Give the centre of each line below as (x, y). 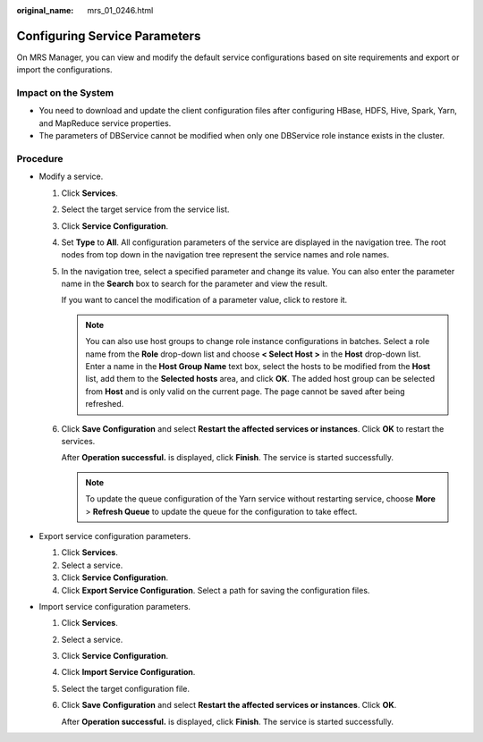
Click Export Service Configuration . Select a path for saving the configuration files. (216, 590)
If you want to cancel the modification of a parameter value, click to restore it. (204, 300)
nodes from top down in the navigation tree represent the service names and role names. (225, 255)
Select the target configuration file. (125, 688)
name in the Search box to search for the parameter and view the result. (195, 284)
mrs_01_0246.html (120, 10)
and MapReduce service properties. (105, 123)
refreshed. (105, 404)
